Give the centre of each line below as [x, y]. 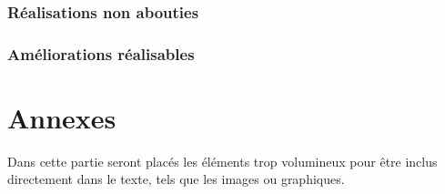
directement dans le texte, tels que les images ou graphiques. [176, 179]
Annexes [62, 117]
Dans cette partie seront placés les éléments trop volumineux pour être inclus [222, 161]
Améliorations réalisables [101, 53]
